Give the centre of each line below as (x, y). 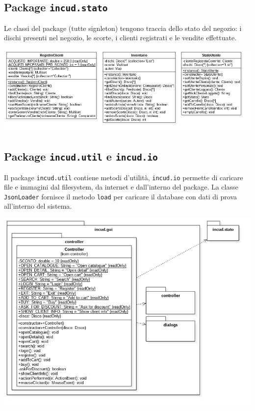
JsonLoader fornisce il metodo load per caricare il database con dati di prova (121, 196)
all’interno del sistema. (38, 206)
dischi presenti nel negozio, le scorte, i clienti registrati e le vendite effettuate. (120, 38)
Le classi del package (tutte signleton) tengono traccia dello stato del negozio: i (123, 28)
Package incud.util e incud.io (81, 156)
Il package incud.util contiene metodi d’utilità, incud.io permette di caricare (124, 177)
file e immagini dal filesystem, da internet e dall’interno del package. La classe (121, 187)
